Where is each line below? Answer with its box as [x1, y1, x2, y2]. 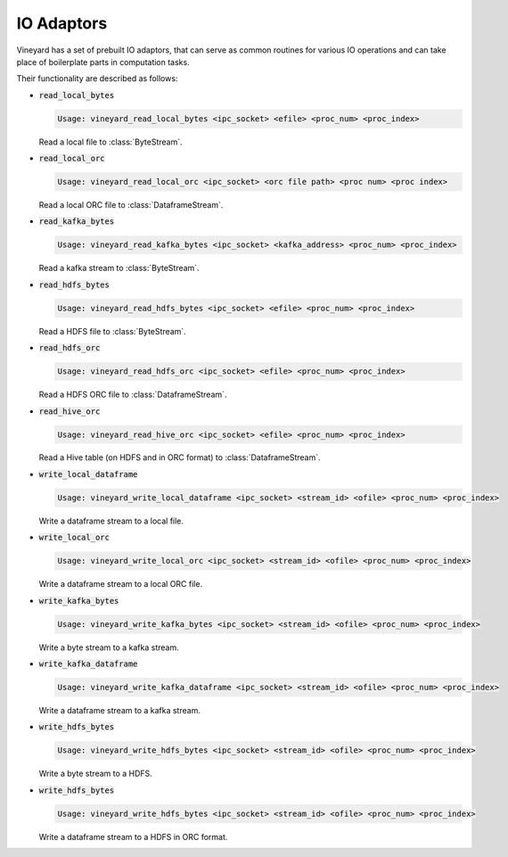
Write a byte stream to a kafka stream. [38, 642, 179, 653]
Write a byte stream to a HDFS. [38, 768, 153, 779]
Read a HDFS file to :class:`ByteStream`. [38, 325, 186, 336]
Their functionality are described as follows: [16, 73, 178, 84]
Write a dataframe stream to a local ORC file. [38, 579, 203, 589]
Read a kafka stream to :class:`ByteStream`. [38, 263, 200, 274]
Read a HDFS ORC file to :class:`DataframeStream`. [38, 389, 227, 400]
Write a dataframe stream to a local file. [38, 515, 184, 526]
